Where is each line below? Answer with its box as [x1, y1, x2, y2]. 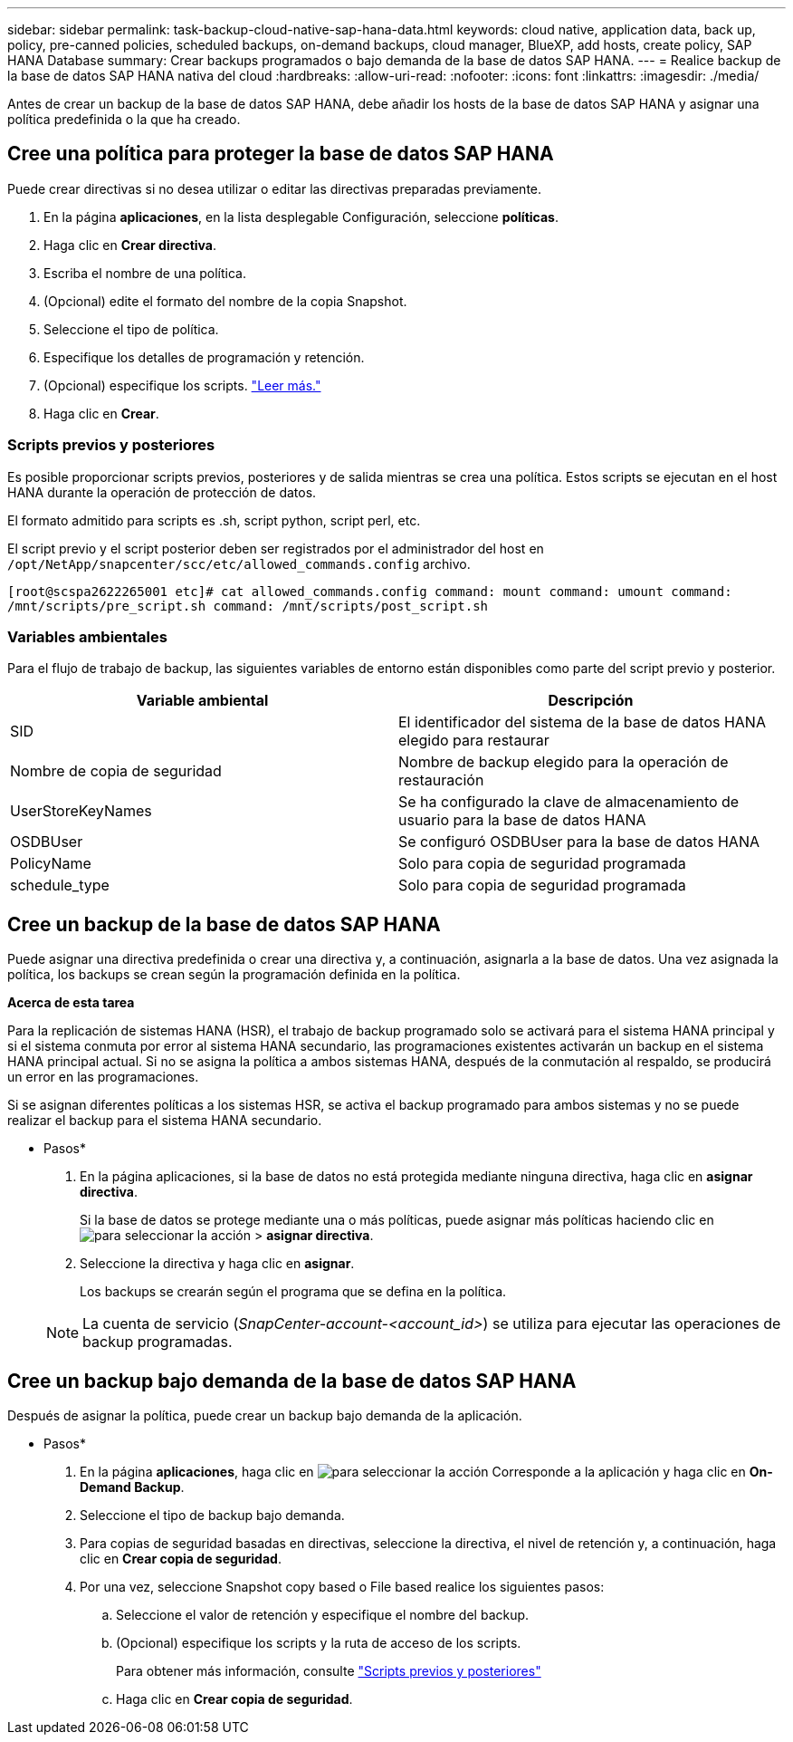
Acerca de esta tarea [7, 995, 135, 1011]
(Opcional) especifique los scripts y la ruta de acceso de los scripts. [116, 1635, 521, 1651]
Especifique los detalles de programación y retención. [43, 349, 365, 365]
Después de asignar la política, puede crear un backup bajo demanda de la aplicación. [7, 1408, 522, 1424]
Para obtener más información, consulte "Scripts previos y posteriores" [116, 1663, 541, 1679]
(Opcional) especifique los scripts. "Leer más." [43, 377, 321, 393]
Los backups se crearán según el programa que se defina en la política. [80, 1284, 507, 1300]
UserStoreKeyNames [10, 802, 152, 821]
